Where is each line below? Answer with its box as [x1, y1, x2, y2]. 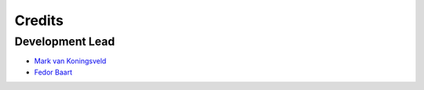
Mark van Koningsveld [34, 56, 107, 66]
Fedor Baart [34, 67, 72, 77]
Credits [14, 12, 64, 29]
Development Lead [14, 34, 115, 49]
